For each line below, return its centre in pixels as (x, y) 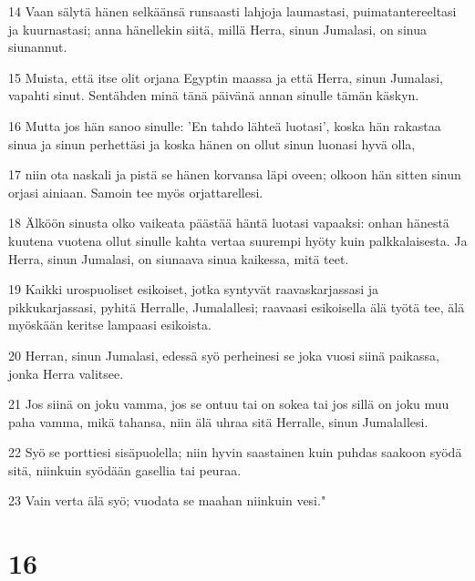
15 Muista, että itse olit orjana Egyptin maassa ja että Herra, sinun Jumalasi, (226, 77)
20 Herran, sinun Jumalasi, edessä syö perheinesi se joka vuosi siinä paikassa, (224, 355)
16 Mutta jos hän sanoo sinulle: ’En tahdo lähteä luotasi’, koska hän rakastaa (225, 125)
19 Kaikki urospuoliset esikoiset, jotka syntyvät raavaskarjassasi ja (194, 289)
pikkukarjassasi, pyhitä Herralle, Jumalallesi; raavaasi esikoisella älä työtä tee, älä (237, 306)
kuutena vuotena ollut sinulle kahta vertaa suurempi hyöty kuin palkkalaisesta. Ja (238, 240)
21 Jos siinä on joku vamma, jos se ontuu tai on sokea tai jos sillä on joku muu (229, 404)
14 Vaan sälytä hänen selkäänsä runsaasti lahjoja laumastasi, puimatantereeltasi (232, 11)
